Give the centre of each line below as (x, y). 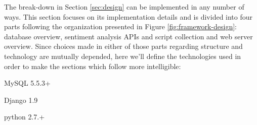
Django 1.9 (21, 100)
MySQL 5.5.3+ (27, 83)
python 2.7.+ (25, 117)
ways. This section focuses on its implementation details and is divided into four (128, 16)
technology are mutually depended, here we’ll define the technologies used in (123, 56)
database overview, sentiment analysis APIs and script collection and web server (128, 36)
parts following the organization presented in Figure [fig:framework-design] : (120, 26)
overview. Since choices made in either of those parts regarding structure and (123, 46)
